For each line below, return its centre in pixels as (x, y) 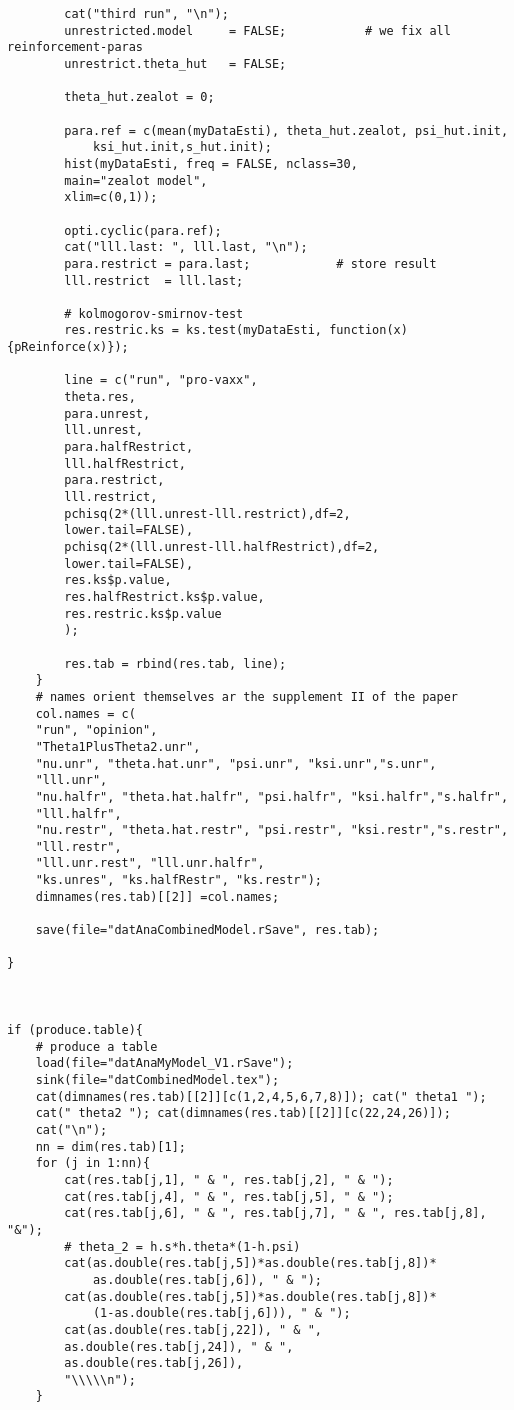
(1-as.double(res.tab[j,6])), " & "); (221, 1313)
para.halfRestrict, (129, 447)
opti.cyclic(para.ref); (143, 230)
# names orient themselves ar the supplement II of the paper (247, 696)
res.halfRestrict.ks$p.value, (164, 596)
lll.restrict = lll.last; (154, 280)
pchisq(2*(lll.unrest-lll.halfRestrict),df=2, (222, 547)
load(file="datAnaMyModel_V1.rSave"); (164, 1063)
